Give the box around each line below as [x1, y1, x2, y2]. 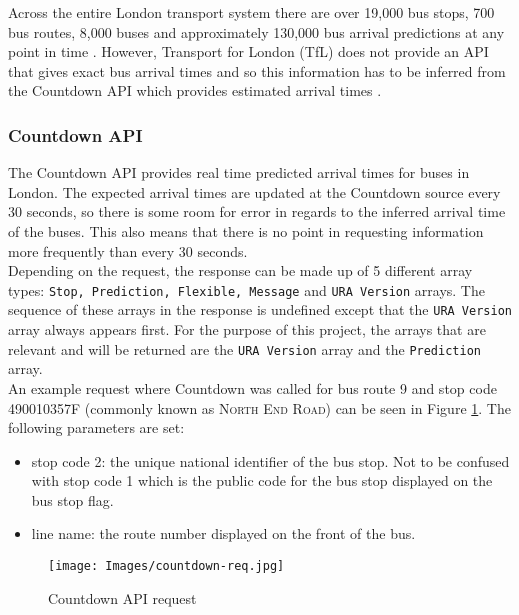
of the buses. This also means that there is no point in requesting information [8, 220, 484, 241]
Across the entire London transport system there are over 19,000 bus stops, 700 [8, 2, 495, 22]
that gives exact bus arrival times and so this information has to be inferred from [8, 60, 506, 81]
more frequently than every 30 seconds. [8, 240, 248, 261]
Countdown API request [48, 587, 197, 608]
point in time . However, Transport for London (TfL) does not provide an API [8, 41, 489, 62]
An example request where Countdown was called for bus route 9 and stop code [8, 377, 497, 398]
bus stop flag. [31, 489, 114, 510]
